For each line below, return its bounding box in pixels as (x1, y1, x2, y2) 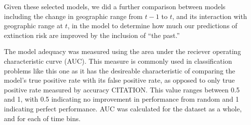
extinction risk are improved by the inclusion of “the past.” (4, 30, 180, 40)
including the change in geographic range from (4, 11, 143, 21)
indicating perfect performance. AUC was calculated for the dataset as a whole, (4, 103, 242, 113)
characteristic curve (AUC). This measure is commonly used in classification (4, 55, 232, 66)
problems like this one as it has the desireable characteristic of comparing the (4, 65, 235, 75)
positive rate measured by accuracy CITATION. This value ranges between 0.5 (4, 84, 240, 94)
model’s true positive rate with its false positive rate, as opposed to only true (4, 75, 235, 85)
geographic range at (4, 20, 63, 31)
